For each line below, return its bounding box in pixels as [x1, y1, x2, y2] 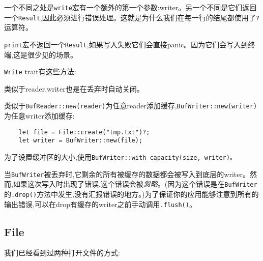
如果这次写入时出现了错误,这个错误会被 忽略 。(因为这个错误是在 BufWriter [13, 179, 257, 189]
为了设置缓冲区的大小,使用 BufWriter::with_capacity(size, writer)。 [4, 151, 236, 162]
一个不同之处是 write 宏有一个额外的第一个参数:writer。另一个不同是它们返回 [4, 2, 257, 12]
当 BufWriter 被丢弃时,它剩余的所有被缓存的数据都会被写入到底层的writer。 [4, 168, 250, 179]
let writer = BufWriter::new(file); [18, 137, 143, 144]
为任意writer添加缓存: [4, 110, 75, 121]
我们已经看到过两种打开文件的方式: [4, 247, 120, 258]
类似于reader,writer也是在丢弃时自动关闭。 [4, 83, 144, 94]
